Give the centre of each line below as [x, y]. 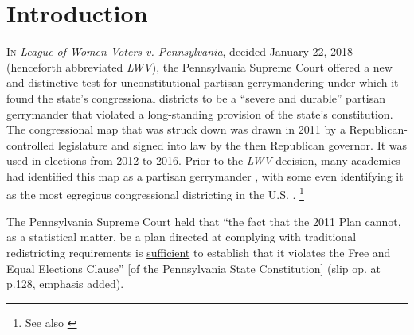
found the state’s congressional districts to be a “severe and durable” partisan [196, 97]
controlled [31, 144]
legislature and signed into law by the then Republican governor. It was [232, 144]
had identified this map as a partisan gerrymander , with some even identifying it [205, 175]
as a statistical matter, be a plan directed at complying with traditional [182, 237]
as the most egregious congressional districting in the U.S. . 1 [155, 193]
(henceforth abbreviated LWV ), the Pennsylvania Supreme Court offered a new [199, 66]
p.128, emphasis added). [65, 284]
